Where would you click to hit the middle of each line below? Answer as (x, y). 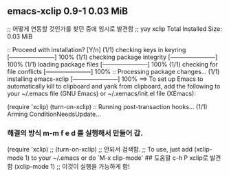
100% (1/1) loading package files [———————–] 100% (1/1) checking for (112, 64)
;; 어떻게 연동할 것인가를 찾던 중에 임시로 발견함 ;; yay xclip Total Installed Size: (115, 28)
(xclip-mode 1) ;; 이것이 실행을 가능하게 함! (72, 167)
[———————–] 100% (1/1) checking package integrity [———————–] (112, 57)
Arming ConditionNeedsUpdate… (54, 114)
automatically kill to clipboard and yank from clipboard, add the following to (114, 86)
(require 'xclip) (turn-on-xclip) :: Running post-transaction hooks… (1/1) (107, 106)
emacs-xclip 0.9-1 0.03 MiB (68, 11)
